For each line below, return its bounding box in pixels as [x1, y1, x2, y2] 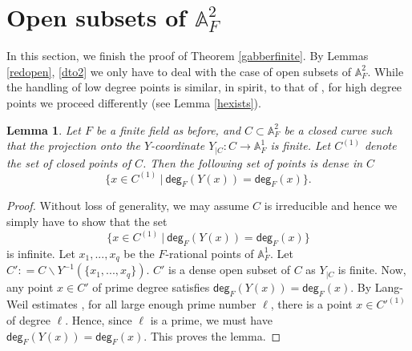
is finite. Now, [337, 261, 406, 278]
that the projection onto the [6, 137, 140, 154]
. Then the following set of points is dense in [142, 154, 363, 171]
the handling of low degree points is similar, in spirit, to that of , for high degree [6, 79, 402, 95]
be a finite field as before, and [95, 121, 241, 138]
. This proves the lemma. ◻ [143, 327, 281, 344]
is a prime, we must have [150, 312, 273, 329]
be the [123, 244, 155, 261]
